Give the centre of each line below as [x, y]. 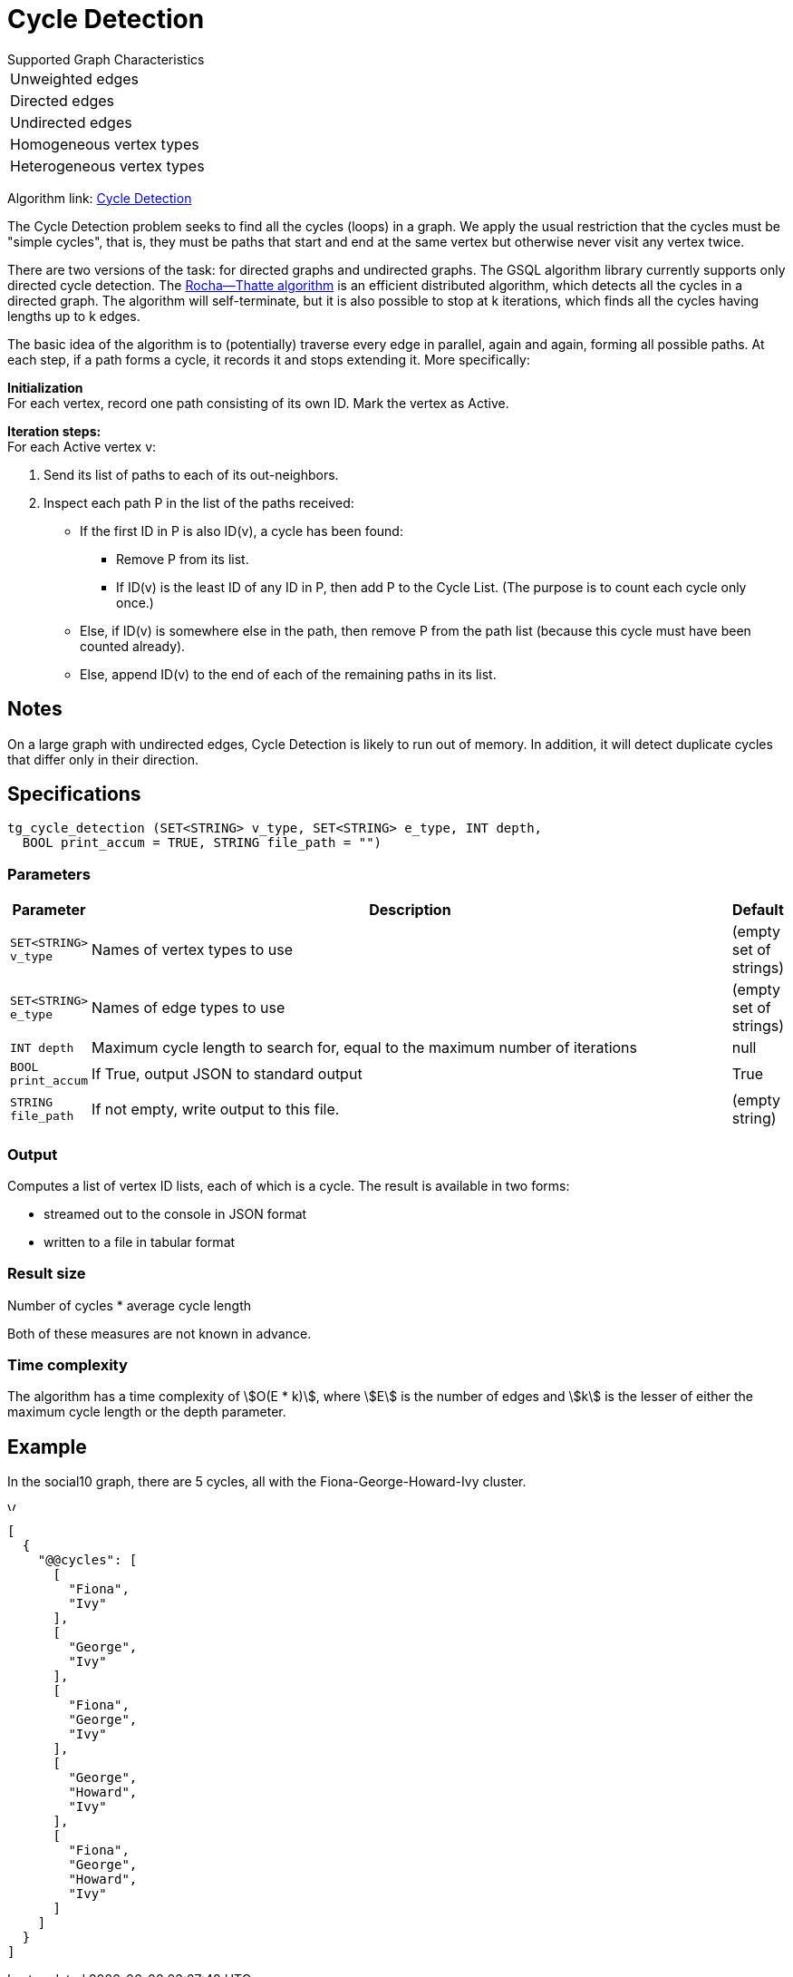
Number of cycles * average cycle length [130, 1305]
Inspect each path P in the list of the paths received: [199, 502]
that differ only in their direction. [103, 759]
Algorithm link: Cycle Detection [100, 198]
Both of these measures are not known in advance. [160, 1333]
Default [758, 910]
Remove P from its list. [183, 559]
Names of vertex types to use [193, 950]
